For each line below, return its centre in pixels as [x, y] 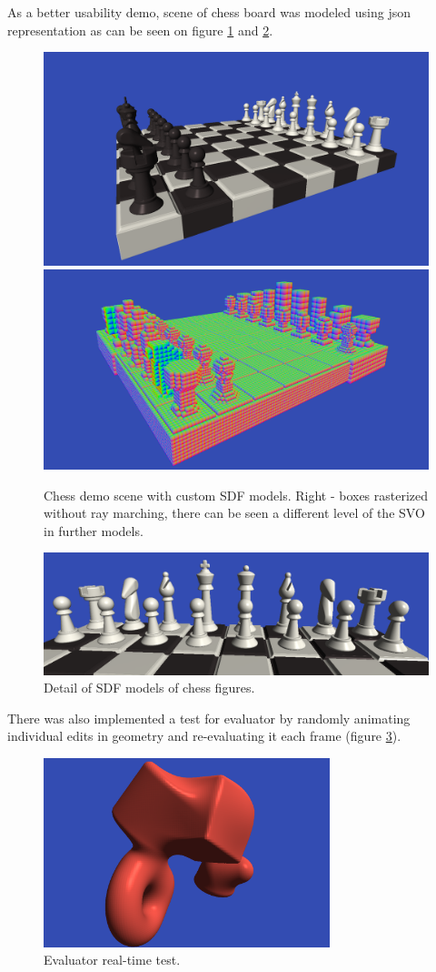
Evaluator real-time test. [112, 960]
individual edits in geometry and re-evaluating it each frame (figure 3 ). [204, 736]
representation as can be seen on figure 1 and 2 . [140, 30]
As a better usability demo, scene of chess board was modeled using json [209, 12]
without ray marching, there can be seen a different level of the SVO [234, 513]
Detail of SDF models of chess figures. [149, 688]
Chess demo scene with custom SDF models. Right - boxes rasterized [236, 495]
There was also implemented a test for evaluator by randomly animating [209, 718]
